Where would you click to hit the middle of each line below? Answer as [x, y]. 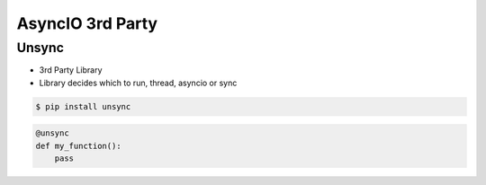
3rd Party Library [71, 70]
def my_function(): [78, 145]
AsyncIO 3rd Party [87, 23]
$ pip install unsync [83, 106]
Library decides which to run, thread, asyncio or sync [138, 83]
